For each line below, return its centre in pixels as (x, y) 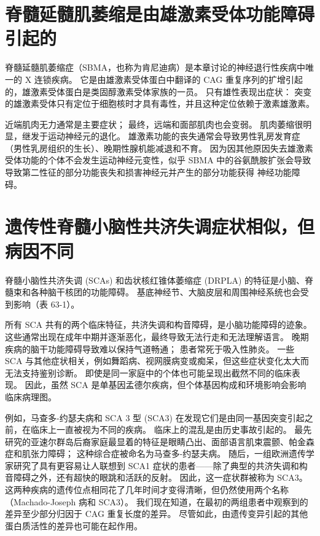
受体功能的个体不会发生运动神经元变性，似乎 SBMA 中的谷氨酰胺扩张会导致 (158, 160)
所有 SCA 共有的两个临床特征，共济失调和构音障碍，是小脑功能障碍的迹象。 (158, 324)
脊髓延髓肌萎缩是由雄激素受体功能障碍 (160, 14)
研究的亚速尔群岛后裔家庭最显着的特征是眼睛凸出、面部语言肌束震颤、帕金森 (160, 441)
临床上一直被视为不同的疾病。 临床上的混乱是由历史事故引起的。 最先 (171, 429)
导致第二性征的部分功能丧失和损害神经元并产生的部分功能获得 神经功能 (148, 172)
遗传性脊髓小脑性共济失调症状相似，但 (160, 226)
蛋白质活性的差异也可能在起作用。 (74, 525)
